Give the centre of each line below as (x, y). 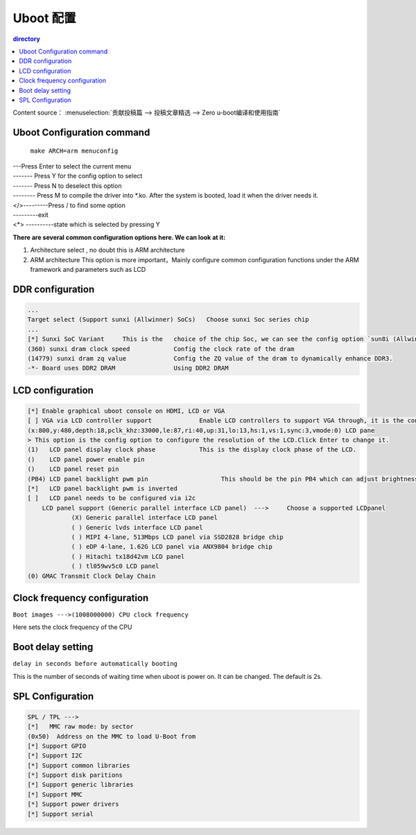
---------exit (31, 215)
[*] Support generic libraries (81, 785)
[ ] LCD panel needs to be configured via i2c (112, 498)
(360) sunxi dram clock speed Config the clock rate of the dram (161, 349)
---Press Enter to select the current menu (72, 166)
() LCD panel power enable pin (86, 459)
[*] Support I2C (55, 756)
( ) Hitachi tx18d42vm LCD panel (128, 556)
